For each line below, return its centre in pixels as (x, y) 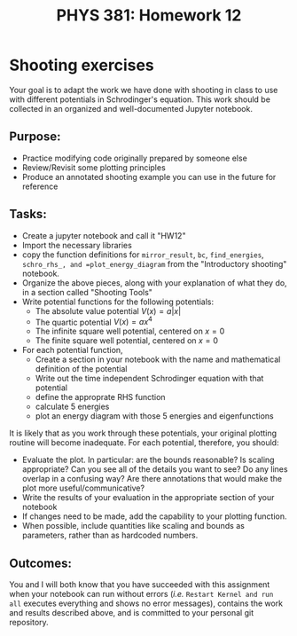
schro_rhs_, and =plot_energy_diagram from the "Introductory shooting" (154, 263)
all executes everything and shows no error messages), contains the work (146, 603)
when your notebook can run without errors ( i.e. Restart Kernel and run (141, 594)
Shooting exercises (82, 65)
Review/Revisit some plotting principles (94, 167)
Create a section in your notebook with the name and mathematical (158, 359)
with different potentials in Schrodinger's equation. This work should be (140, 99)
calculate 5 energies (72, 407)
